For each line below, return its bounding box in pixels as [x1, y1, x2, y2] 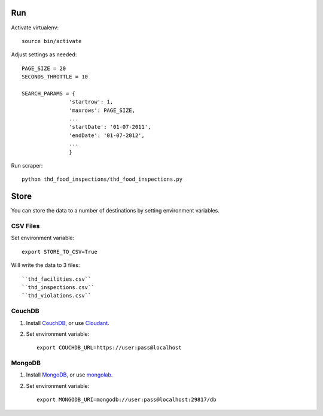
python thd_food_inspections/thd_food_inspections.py [22, 176, 182, 183]
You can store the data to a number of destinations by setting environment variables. [11, 207, 220, 214]
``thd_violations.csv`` [22, 292, 92, 299]
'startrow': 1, [69, 99, 114, 105]
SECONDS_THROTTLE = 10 [22, 74, 89, 80]
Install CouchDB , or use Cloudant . [26, 319, 110, 326]
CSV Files [11, 222, 40, 230]
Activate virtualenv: [11, 24, 59, 31]
